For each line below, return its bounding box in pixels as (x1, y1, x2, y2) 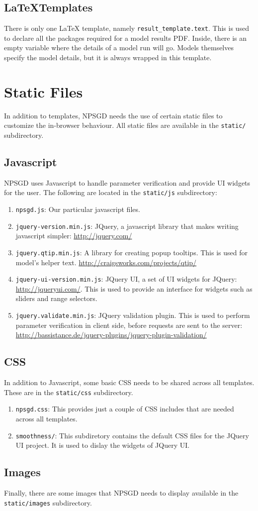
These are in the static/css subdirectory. (4, 387, 133, 397)
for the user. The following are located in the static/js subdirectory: (4, 187, 217, 198)
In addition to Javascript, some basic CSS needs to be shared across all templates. (4, 377, 255, 388)
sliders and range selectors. (15, 293, 97, 304)
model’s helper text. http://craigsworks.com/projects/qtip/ (15, 257, 197, 267)
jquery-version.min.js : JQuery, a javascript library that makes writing (15, 220, 239, 231)
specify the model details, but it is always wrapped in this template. (4, 52, 212, 63)
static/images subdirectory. (4, 497, 92, 508)
